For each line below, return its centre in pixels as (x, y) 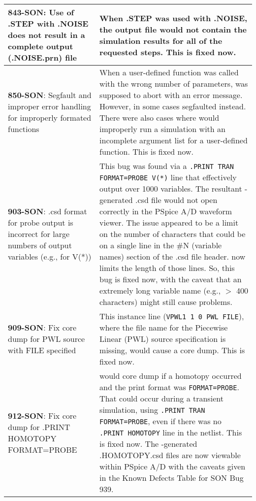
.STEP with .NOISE (48, 23)
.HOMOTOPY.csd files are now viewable (170, 455)
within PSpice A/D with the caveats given (173, 466)
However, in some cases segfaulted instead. (173, 106)
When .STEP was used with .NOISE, (174, 18)
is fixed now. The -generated (148, 444)
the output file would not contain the (173, 29)
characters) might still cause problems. (166, 302)
